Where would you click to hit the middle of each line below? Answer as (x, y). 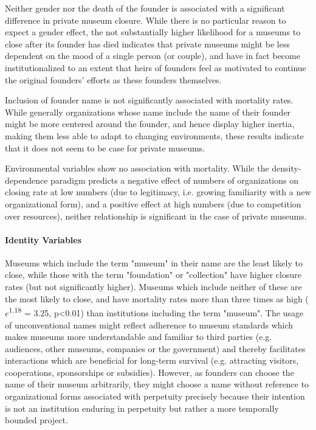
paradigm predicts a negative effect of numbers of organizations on (174, 180)
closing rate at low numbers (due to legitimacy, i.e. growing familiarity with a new (158, 192)
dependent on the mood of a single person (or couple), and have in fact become (153, 56)
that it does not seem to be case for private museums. (105, 147)
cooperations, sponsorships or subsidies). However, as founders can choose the (149, 372)
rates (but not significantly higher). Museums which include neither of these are (153, 287)
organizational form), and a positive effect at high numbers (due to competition (153, 203)
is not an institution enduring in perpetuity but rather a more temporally (142, 408)
